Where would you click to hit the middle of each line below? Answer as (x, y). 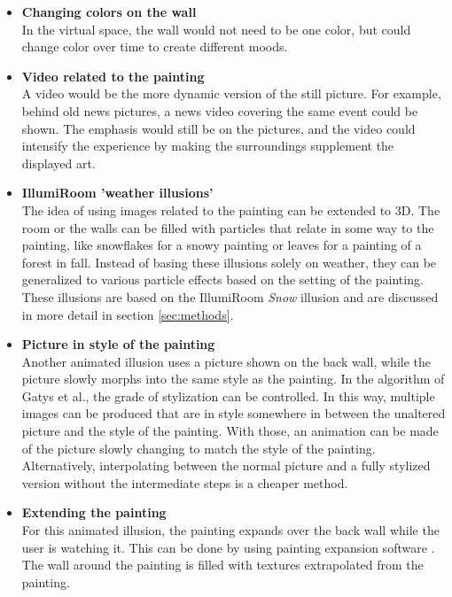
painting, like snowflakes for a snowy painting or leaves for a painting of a (222, 245)
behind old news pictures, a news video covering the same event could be (220, 110)
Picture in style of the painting (118, 344)
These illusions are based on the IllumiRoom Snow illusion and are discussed (230, 296)
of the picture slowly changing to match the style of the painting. (199, 448)
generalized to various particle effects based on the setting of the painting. (222, 279)
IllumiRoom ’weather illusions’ (117, 193)
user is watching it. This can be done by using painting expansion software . (228, 547)
